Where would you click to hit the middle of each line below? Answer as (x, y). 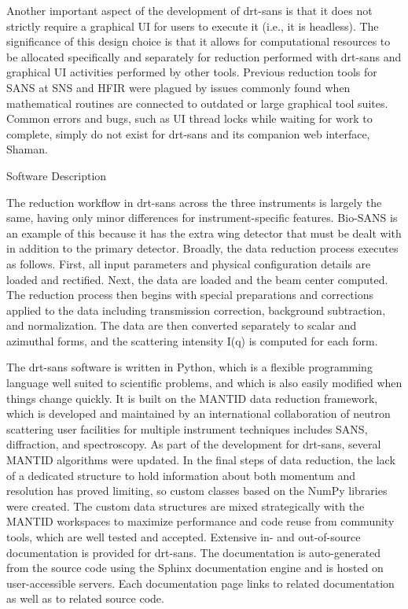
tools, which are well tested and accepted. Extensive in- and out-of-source (184, 537)
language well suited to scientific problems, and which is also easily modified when (204, 383)
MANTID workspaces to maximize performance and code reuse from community (200, 521)
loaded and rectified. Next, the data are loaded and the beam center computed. (197, 279)
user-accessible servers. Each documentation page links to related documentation (200, 583)
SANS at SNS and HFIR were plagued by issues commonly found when (178, 87)
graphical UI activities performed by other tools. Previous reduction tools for (192, 72)
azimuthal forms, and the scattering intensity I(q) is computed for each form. (192, 340)
